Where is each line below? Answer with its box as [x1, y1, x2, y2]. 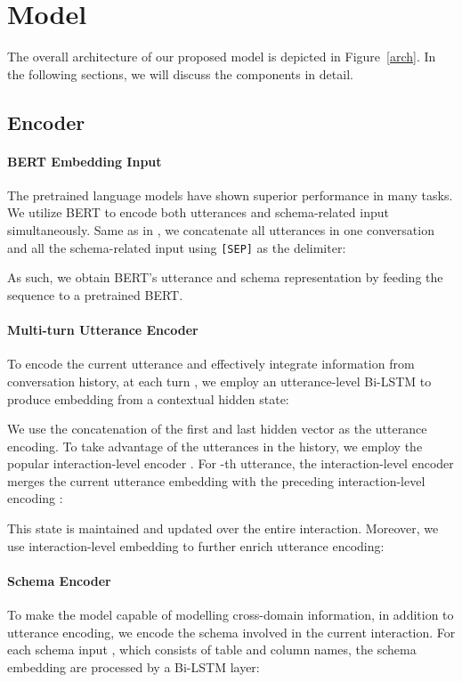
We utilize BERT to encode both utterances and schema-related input [7, 203, 389, 222]
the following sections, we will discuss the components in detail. [7, 64, 353, 83]
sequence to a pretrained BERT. [7, 285, 183, 304]
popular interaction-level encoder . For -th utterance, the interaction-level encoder [7, 454, 454, 473]
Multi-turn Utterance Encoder [7, 321, 199, 339]
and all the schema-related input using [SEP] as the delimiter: [7, 238, 346, 256]
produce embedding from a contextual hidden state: [7, 389, 289, 408]
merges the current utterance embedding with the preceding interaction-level [7, 471, 426, 490]
